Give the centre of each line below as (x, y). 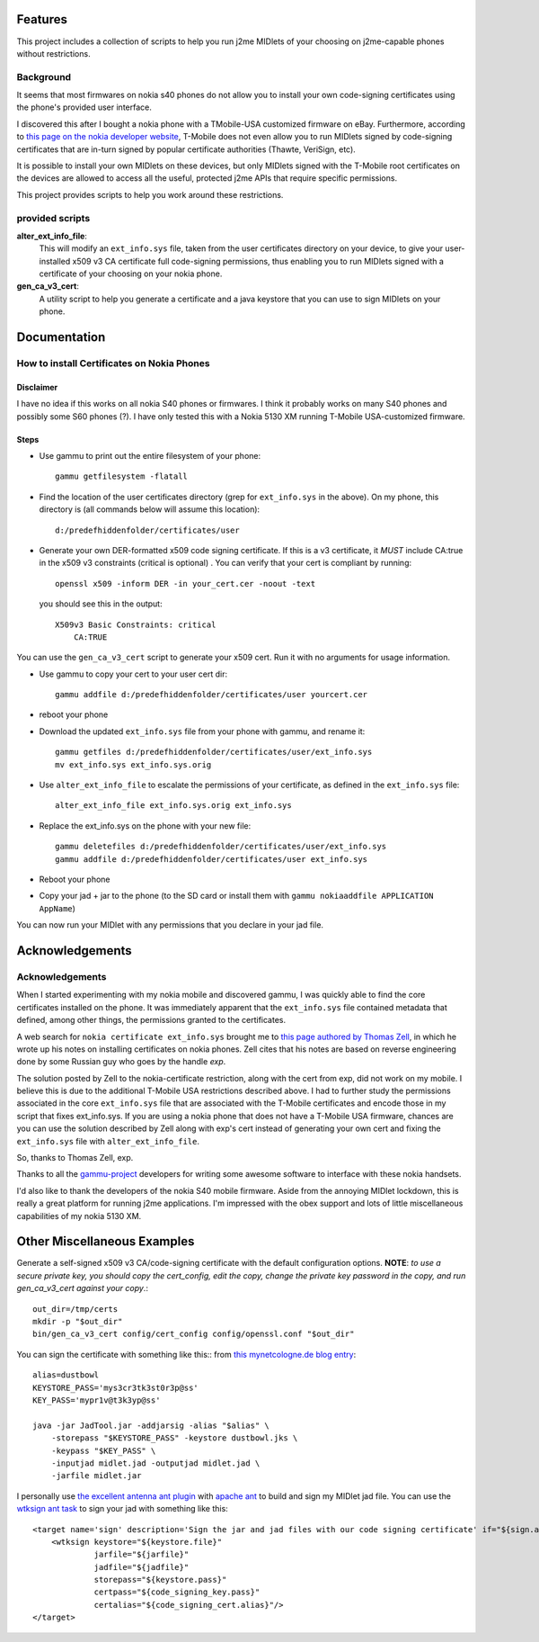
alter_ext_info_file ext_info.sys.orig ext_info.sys (173, 806)
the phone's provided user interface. (84, 107)
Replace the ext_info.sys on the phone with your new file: (145, 825)
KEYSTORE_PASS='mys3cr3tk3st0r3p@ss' (116, 1387)
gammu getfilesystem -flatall (122, 476)
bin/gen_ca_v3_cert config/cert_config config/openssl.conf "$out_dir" (194, 1334)
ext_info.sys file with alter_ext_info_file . (108, 1141)
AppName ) (57, 908)
